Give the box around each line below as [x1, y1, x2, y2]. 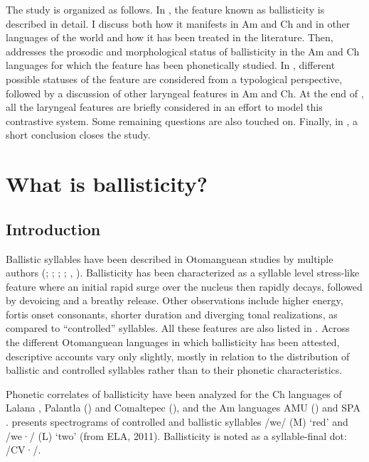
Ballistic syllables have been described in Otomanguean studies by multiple [6, 251, 333, 266]
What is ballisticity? [6, 169, 208, 198]
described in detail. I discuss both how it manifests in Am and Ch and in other [6, 16, 351, 31]
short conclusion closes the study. [6, 127, 151, 142]
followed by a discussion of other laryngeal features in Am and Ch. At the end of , [6, 85, 364, 100]
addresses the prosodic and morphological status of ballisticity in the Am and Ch [6, 43, 360, 58]
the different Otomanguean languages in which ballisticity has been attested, [6, 335, 340, 350]
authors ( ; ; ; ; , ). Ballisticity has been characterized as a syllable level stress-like [6, 265, 360, 280]
